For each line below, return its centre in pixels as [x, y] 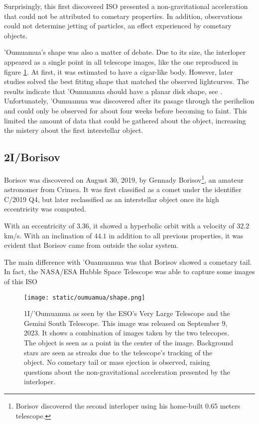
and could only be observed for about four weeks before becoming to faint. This [126, 110]
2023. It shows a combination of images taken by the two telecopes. [127, 333]
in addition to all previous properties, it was [176, 235]
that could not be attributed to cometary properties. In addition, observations [123, 16]
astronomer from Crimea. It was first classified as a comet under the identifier [123, 189]
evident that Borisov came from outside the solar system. [91, 245]
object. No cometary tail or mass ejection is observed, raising [117, 362]
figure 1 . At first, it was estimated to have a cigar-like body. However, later [119, 71]
